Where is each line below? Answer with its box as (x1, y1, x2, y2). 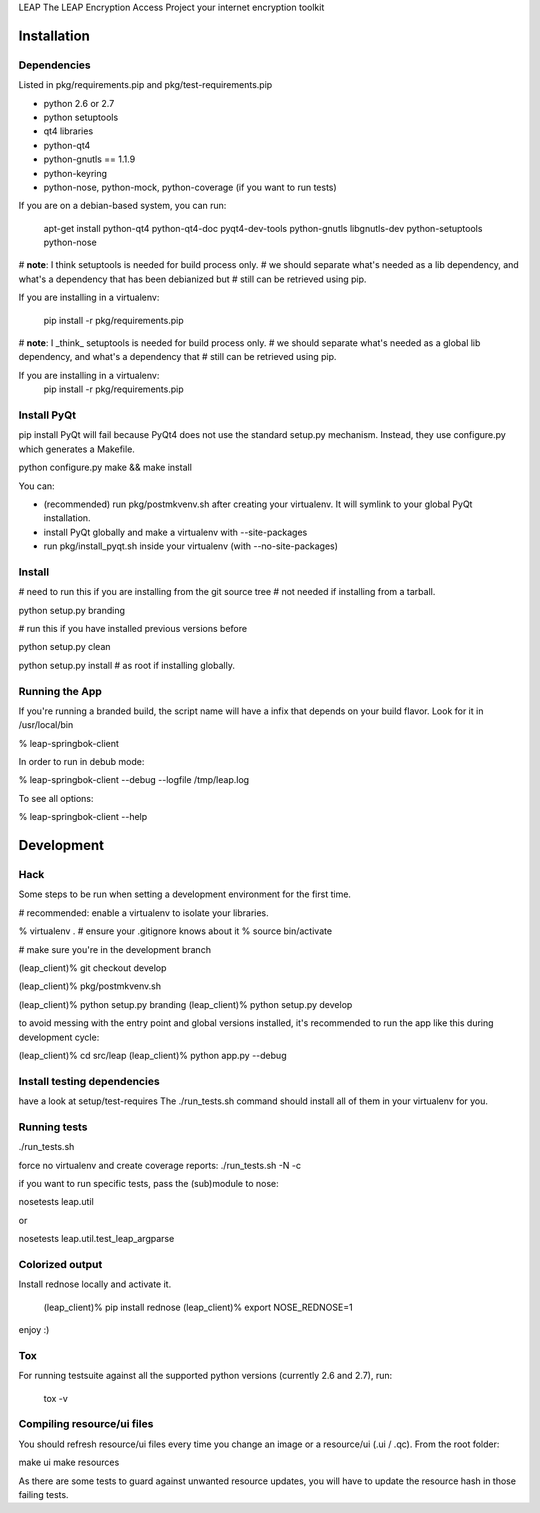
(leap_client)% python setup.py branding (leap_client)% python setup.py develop (18, 998, 353, 1010)
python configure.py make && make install (18, 461, 192, 474)
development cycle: (18, 1031, 100, 1043)
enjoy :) (18, 1324, 50, 1336)
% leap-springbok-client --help (18, 811, 148, 823)
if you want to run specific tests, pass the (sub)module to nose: (18, 1177, 279, 1189)
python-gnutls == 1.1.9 (43, 153, 136, 165)
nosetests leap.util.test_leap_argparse (18, 1233, 175, 1245)
